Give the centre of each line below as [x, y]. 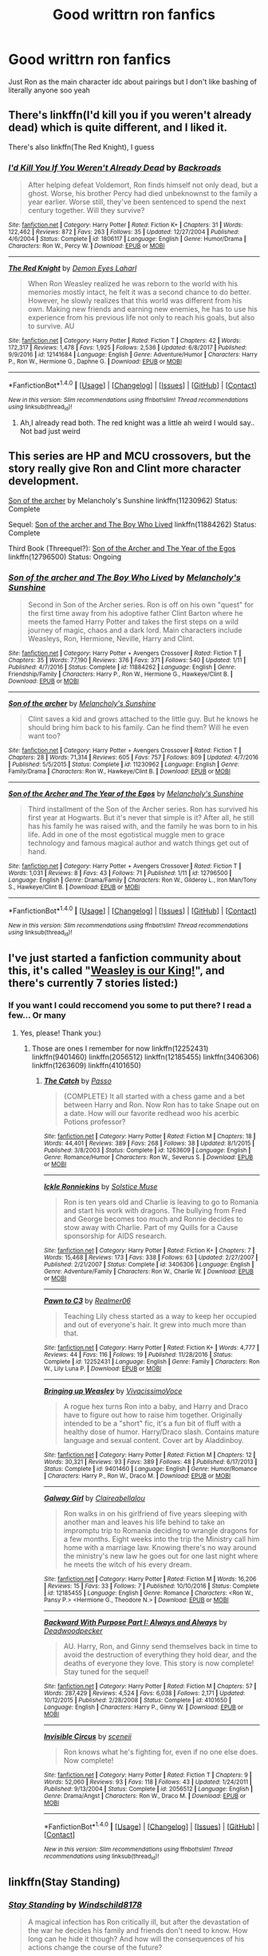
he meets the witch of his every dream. [128, 1564]
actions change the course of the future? [95, 1947]
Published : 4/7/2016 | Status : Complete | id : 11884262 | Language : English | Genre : [122, 668]
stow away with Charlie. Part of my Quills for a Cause [151, 1227]
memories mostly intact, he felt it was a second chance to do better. [139, 292]
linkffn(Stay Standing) [65, 1882]
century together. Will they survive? [86, 211]
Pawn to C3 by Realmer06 [87, 1300]
